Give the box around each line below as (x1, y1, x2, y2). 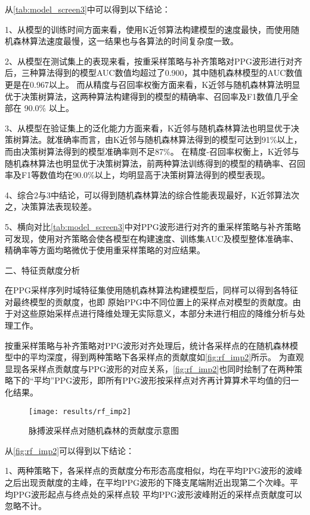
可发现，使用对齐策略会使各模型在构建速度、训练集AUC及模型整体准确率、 (5, 232, 299, 244)
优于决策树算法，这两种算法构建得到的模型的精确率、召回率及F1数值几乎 (5, 90, 290, 102)
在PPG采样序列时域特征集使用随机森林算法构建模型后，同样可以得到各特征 (5, 284, 299, 296)
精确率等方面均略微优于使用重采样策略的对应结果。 (5, 244, 205, 256)
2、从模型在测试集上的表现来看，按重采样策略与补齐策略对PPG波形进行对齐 (5, 54, 303, 67)
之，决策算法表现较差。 (5, 200, 97, 213)
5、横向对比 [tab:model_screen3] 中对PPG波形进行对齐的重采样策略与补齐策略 (5, 220, 301, 232)
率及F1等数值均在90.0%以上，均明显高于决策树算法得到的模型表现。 (5, 168, 270, 181)
